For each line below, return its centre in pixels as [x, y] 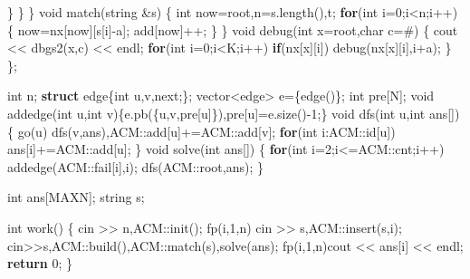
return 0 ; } [40, 263]
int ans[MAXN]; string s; [76, 197]
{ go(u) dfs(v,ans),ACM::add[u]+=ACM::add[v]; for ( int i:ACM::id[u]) [201, 131]
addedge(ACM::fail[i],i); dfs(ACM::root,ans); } [135, 166]
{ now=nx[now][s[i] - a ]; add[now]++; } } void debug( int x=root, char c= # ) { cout [233, 29]
